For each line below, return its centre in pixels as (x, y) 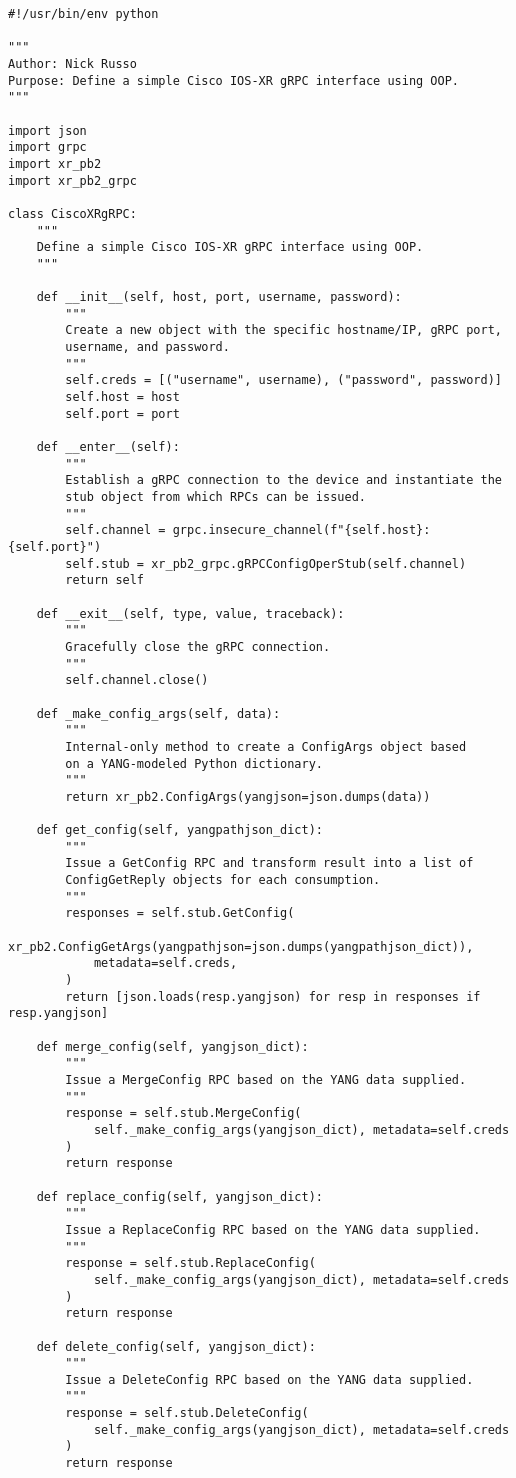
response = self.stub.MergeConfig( (183, 1113)
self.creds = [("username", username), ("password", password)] (283, 380)
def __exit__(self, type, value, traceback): (190, 613)
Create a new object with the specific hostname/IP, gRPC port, (283, 330)
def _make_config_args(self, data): (158, 713)
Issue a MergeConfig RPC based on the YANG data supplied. (266, 1080)
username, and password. (147, 347)
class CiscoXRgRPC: (72, 213)
